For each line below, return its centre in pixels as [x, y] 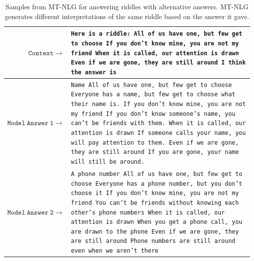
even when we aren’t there [115, 251]
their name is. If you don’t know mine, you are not [159, 104]
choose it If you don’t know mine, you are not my [155, 193]
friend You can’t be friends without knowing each [155, 203]
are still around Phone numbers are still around [153, 241]
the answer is [94, 72]
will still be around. [108, 162]
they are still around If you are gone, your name [155, 152]
